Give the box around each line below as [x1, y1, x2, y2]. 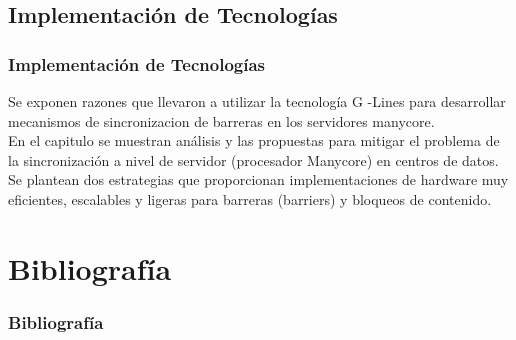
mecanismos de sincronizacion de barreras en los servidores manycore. [8, 110, 435, 131]
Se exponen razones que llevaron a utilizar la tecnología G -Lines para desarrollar [8, 91, 506, 111]
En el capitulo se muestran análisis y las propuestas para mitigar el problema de [8, 130, 500, 151]
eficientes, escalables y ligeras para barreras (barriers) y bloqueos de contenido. [8, 188, 492, 209]
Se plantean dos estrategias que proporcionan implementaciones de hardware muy [8, 169, 509, 190]
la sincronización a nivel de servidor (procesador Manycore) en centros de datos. [8, 149, 499, 170]
